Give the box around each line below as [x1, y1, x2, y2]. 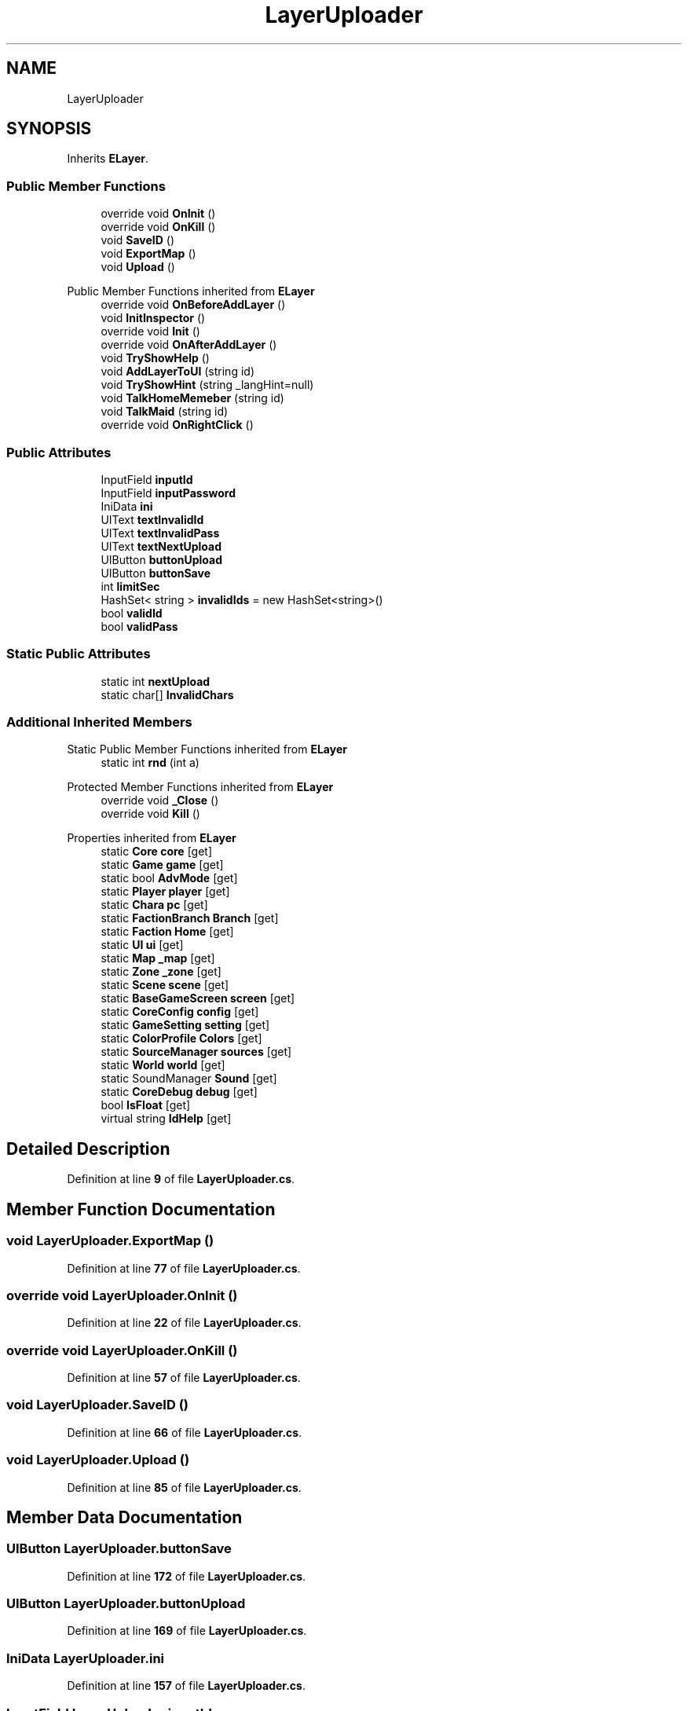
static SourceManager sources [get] [101, 1045, 292, 1059]
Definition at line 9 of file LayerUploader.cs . [67, 1172, 295, 1186]
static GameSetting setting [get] [101, 1018, 270, 1032]
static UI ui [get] [101, 938, 184, 952]
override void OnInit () [101, 207, 216, 221]
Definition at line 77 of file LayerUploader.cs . [67, 1261, 301, 1275]
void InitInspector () [101, 311, 206, 325]
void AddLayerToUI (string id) [101, 365, 254, 379]
